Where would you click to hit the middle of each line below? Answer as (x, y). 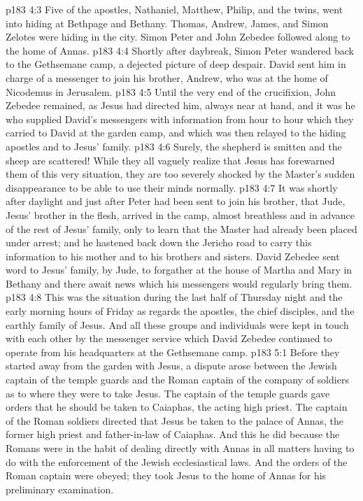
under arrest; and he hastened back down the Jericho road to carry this (159, 242)
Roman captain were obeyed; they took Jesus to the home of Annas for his (166, 475)
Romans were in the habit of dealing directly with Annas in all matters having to (180, 448)
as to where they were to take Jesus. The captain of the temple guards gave (168, 393)
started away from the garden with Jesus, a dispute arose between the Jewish (171, 366)
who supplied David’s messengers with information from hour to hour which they (180, 119)
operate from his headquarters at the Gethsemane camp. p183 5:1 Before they (173, 352)
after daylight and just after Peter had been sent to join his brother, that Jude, (176, 201)
